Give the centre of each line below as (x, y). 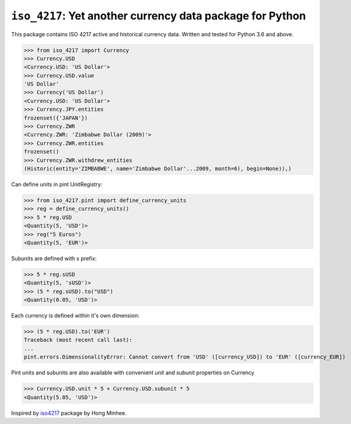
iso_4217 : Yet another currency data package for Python (159, 16)
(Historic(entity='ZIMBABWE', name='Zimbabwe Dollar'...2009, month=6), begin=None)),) (158, 168)
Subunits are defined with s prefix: (54, 258)
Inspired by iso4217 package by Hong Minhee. (69, 413)
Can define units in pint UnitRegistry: (57, 184)
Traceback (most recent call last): (78, 340)
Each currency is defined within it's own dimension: (75, 316)
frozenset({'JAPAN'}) (56, 118)
